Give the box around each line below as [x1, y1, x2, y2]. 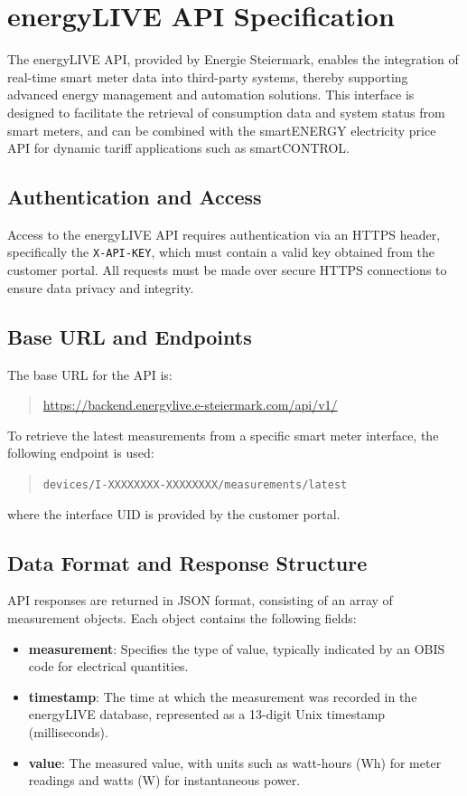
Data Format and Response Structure [7, 548, 368, 576]
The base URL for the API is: [7, 365, 173, 384]
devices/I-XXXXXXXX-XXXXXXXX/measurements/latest [42, 478, 348, 491]
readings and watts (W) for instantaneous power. [28, 771, 301, 790]
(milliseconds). [28, 722, 108, 741]
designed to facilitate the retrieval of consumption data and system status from [7, 102, 445, 121]
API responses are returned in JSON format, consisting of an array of [7, 591, 393, 610]
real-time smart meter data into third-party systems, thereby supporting [7, 67, 408, 86]
